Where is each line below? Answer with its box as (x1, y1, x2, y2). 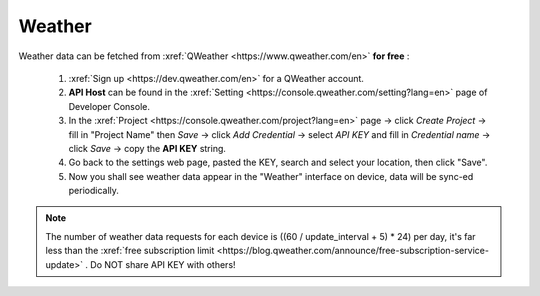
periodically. (68, 185, 120, 197)
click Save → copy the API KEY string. (68, 142, 227, 154)
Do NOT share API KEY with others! (90, 258, 236, 270)
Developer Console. (68, 100, 150, 112)
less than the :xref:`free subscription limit (45, 245, 215, 257)
